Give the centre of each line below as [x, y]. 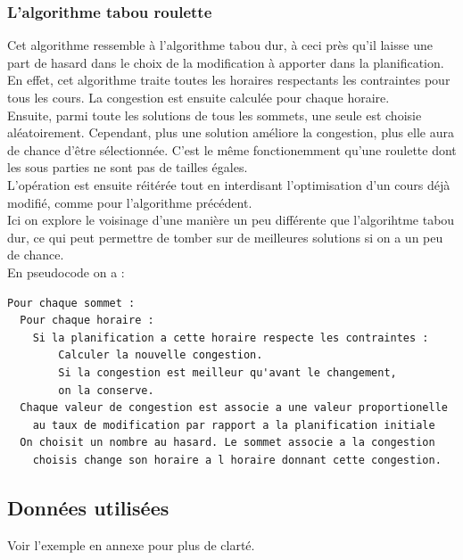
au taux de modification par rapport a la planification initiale [234, 425]
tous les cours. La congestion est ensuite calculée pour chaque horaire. [198, 97]
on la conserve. [106, 390]
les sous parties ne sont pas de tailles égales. [128, 167]
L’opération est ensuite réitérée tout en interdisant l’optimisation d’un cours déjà [229, 184]
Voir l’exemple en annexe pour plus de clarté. [131, 544]
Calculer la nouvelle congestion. [161, 355]
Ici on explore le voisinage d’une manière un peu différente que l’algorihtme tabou [231, 220]
